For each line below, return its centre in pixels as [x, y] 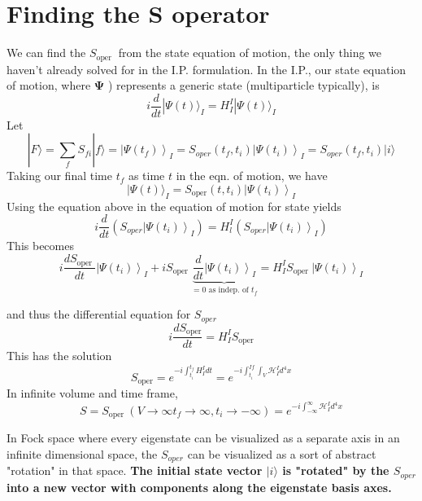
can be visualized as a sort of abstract [282, 453]
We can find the [46, 53]
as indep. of [228, 290]
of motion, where [49, 85]
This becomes [40, 246]
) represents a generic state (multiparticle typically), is [244, 85]
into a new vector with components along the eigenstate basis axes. [199, 487]
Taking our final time [59, 176]
